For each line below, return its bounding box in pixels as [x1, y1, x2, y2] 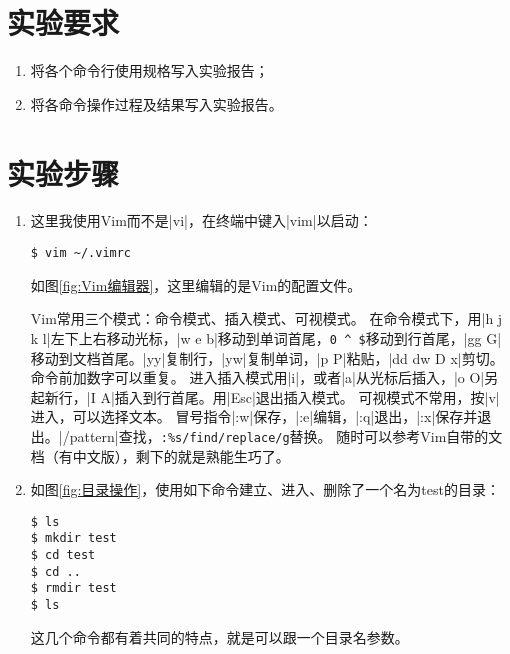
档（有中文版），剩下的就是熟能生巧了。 [30, 445, 290, 466]
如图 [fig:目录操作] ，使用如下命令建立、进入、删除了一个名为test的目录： [30, 479, 500, 500]
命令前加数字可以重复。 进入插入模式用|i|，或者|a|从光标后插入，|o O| [30, 367, 485, 388]
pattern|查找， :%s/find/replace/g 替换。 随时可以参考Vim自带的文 [69, 425, 503, 446]
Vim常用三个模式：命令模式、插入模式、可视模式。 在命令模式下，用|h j [30, 308, 503, 329]
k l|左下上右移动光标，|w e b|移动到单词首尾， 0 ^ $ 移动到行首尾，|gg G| [30, 327, 502, 348]
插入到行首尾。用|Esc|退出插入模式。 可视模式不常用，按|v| [114, 386, 500, 407]
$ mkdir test [30, 531, 117, 546]
